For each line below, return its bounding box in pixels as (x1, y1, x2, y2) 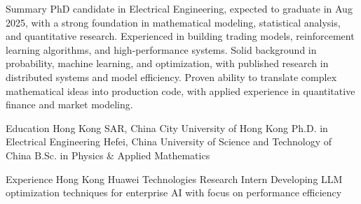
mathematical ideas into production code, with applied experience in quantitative (6, 83, 355, 98)
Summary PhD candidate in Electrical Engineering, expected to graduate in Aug (6, 1, 353, 15)
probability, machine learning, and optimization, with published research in (6, 56, 329, 71)
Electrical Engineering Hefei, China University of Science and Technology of (6, 134, 332, 149)
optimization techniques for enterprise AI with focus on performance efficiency (6, 185, 342, 200)
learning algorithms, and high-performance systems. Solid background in (6, 42, 317, 57)
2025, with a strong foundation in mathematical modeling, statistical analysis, (6, 15, 341, 29)
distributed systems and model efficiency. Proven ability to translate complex (6, 69, 337, 84)
